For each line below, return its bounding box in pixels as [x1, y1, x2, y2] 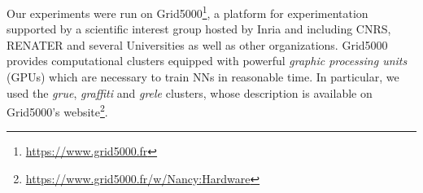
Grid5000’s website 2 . [7, 101, 108, 120]
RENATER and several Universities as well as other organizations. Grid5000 [7, 36, 388, 53]
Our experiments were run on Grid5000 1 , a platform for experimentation [7, 2, 368, 21]
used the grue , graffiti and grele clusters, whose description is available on [7, 84, 373, 101]
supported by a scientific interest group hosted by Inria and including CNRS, [7, 20, 391, 37]
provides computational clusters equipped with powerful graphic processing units [7, 52, 408, 69]
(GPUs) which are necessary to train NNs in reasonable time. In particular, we [7, 68, 399, 86]
